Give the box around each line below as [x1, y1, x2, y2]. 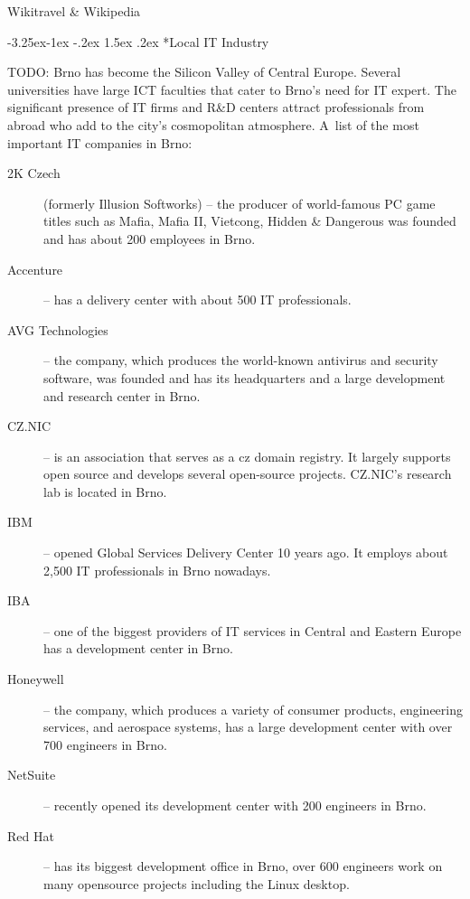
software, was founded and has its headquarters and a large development [43, 368, 446, 387]
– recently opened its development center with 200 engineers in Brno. [43, 796, 427, 814]
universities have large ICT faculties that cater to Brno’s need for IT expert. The [7, 80, 456, 98]
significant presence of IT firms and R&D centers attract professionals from [7, 98, 425, 117]
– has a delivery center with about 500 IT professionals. [43, 290, 352, 309]
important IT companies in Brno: [7, 133, 193, 152]
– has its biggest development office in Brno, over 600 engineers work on [43, 857, 443, 876]
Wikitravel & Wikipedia [7, 2, 141, 20]
